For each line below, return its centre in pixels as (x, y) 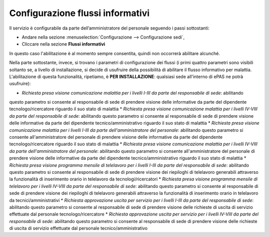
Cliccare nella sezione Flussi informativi (63, 44)
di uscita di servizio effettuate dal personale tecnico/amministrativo (78, 228)
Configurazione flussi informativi (79, 13)
